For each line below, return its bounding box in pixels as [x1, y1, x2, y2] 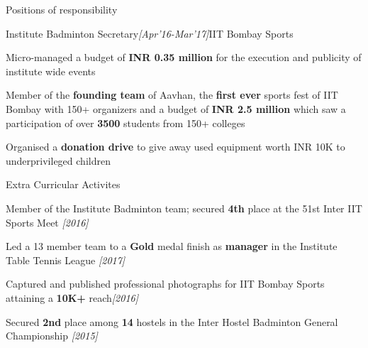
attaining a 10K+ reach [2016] [6, 290, 139, 305]
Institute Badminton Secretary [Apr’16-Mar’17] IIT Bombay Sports [6, 26, 294, 40]
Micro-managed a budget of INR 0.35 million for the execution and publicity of [6, 50, 362, 65]
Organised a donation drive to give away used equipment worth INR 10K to [6, 139, 345, 154]
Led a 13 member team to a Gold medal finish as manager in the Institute [6, 239, 338, 254]
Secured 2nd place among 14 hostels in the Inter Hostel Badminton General [6, 314, 338, 329]
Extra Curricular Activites [6, 177, 121, 192]
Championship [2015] [6, 328, 98, 343]
